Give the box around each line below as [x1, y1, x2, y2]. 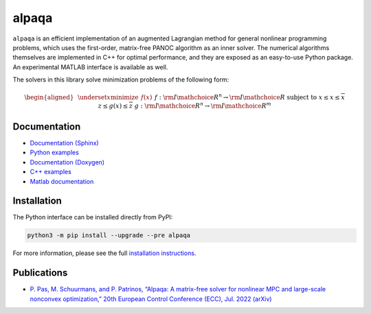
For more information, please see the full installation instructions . [12, 249, 196, 257]
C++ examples [30, 168, 71, 176]
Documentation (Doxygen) [30, 158, 105, 166]
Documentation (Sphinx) [30, 139, 99, 147]
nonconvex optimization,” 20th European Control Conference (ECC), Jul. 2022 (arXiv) [30, 295, 272, 303]
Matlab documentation [30, 177, 94, 185]
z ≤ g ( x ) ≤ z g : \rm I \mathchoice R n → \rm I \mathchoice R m [98, 101, 271, 110]
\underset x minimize [78, 93, 139, 101]
